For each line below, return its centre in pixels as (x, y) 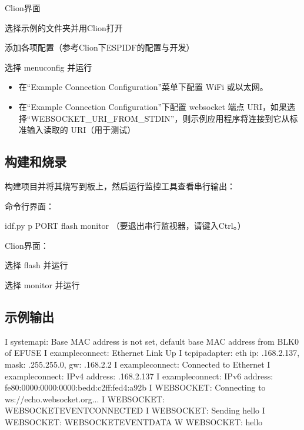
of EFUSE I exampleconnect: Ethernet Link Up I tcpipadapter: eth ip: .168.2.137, (152, 353)
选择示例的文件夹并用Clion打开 (64, 27)
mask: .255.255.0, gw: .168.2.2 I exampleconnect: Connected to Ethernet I (138, 364)
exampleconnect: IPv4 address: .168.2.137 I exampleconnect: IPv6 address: (139, 376)
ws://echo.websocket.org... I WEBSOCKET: (85, 399)
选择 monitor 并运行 (42, 284)
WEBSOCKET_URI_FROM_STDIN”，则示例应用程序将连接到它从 (160, 118)
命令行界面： (29, 206)
